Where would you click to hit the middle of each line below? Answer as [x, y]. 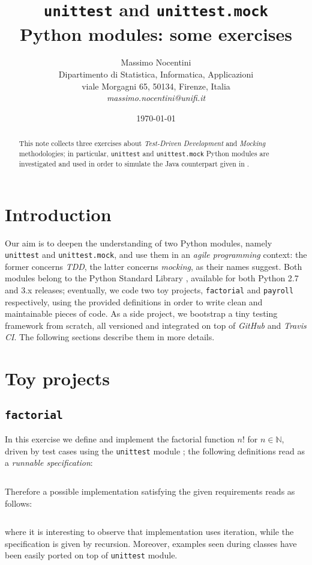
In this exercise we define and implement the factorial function [120, 439]
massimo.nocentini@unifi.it [156, 98]
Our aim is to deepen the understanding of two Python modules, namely [139, 243]
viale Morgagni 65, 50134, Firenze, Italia [156, 86]
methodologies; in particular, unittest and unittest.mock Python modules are [144, 153]
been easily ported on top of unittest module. [91, 555]
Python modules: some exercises [156, 33]
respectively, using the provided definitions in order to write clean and [134, 301]
